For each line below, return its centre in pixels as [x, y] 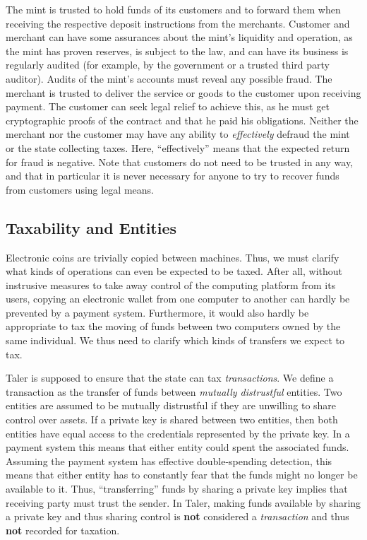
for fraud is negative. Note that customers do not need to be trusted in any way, [180, 162]
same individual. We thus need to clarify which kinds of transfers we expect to [175, 340]
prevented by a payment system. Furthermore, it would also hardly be [157, 312]
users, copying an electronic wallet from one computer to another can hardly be [178, 299]
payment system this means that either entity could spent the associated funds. [178, 447]
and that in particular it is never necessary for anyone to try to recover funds [173, 176]
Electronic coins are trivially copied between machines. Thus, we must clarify [173, 257]
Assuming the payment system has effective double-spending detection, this [169, 460]
